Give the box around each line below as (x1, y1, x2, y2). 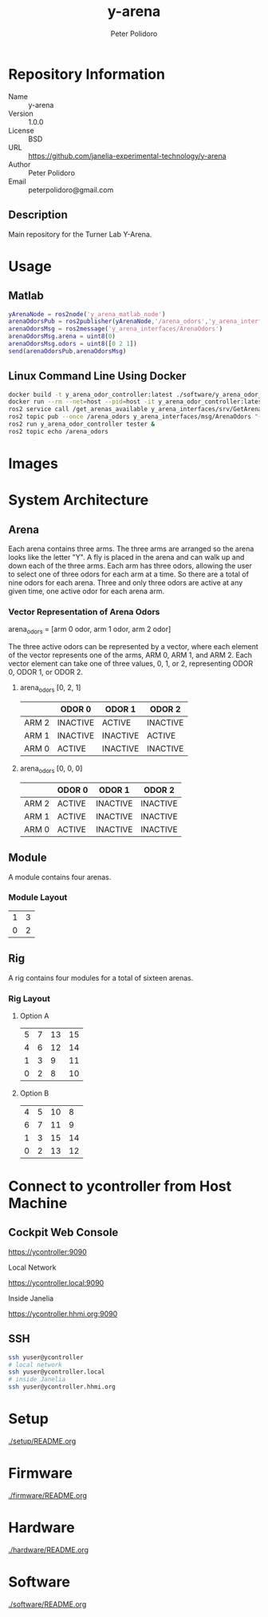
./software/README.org (8, 1599, 87, 1609)
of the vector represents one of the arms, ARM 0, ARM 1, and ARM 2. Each (8, 650, 253, 660)
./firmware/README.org (8, 1490, 88, 1500)
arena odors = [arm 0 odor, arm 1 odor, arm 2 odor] (8, 624, 171, 636)
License (8, 125, 34, 135)
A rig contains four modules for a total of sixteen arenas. (8, 973, 194, 982)
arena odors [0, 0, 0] (19, 763, 83, 775)
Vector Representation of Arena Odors (8, 606, 160, 617)
